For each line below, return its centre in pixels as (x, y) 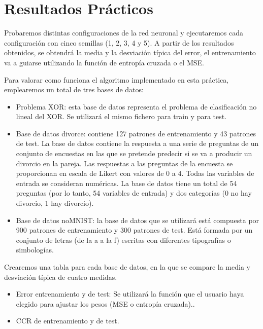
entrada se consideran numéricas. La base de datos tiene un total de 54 (126, 183)
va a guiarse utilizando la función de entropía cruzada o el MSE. (104, 62)
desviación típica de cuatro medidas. (61, 277)
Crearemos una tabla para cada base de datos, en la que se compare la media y (127, 267)
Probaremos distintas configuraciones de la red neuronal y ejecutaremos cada (124, 33)
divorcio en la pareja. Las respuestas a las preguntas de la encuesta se (124, 163)
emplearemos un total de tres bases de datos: (74, 89)
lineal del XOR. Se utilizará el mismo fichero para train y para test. (121, 116)
